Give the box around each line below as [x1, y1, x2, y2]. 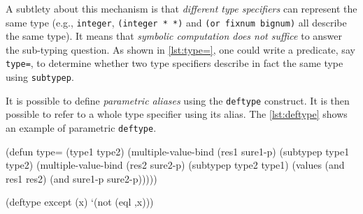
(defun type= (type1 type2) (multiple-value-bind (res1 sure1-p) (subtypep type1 [6, 144, 350, 158]
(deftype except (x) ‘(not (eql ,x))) [6, 194, 154, 209]
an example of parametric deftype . [6, 121, 157, 135]
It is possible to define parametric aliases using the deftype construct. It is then [6, 93, 350, 107]
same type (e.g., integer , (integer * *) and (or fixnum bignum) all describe [6, 15, 347, 29]
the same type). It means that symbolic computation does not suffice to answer [6, 29, 343, 43]
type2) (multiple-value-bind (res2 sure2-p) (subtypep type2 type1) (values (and [6, 158, 345, 172]
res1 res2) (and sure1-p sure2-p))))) [6, 171, 157, 185]
